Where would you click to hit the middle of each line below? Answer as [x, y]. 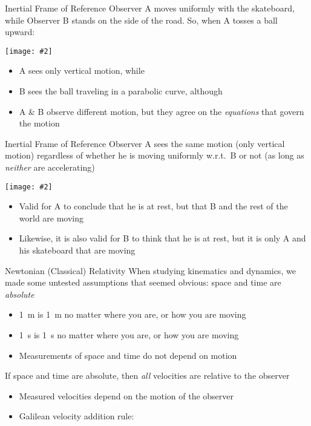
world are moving [51, 218]
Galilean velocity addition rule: [77, 416]
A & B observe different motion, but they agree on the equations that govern [162, 111]
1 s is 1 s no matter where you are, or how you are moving [129, 335]
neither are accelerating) [50, 167]
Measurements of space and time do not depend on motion [128, 355]
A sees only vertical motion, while [82, 70]
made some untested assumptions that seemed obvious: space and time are [143, 282]
